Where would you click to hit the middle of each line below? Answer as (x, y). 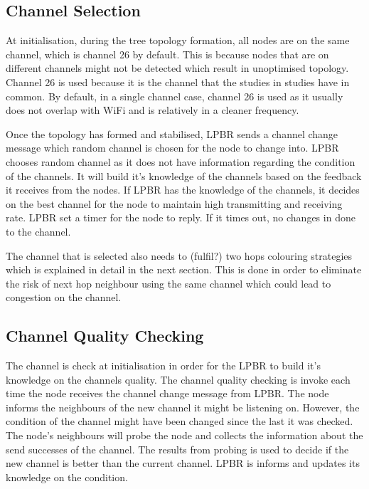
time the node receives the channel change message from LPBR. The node (167, 393)
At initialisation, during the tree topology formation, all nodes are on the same (178, 40)
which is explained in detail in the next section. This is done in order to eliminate (184, 269)
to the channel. (38, 231)
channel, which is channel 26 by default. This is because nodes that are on (167, 54)
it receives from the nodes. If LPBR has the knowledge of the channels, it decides (183, 190)
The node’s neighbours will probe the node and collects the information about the (184, 435)
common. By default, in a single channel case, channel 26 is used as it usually (175, 96)
